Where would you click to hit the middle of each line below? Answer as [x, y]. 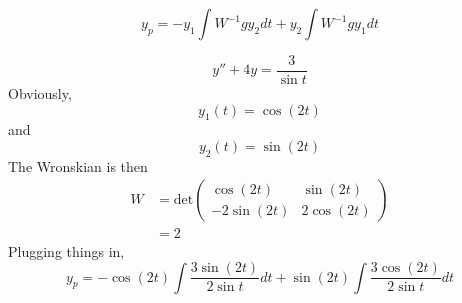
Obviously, [40, 93]
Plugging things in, [66, 250]
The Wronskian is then [78, 165]
